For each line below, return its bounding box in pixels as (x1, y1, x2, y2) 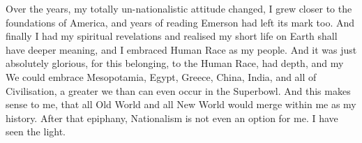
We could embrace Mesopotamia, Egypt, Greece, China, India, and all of (6, 69, 317, 84)
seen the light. (6, 124, 66, 139)
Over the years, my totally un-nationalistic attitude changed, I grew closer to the (6, 1, 352, 15)
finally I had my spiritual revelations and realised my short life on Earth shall (6, 29, 338, 43)
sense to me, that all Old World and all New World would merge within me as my (6, 97, 356, 112)
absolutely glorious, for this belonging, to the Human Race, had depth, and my (6, 56, 344, 70)
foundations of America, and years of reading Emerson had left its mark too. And (6, 15, 355, 29)
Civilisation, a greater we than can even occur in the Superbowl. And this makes (6, 83, 351, 98)
